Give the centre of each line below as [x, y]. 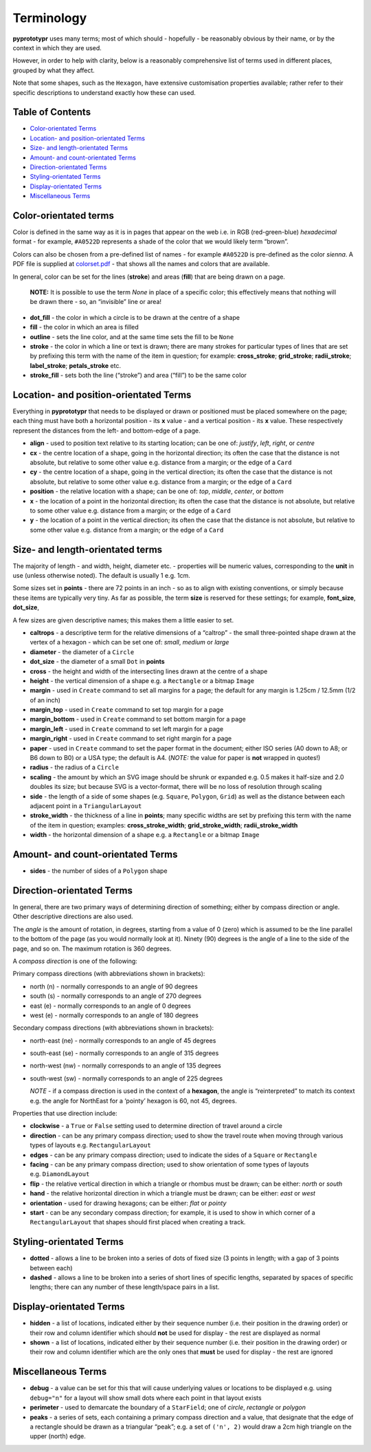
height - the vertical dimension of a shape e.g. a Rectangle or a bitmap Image [142, 680]
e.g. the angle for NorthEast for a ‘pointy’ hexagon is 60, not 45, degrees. [133, 1101]
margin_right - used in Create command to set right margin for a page [131, 739]
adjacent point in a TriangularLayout [86, 806]
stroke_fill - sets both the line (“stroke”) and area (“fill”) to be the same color [138, 376]
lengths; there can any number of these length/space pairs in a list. [125, 1287]
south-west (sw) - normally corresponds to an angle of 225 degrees [126, 1078]
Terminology [50, 18]
